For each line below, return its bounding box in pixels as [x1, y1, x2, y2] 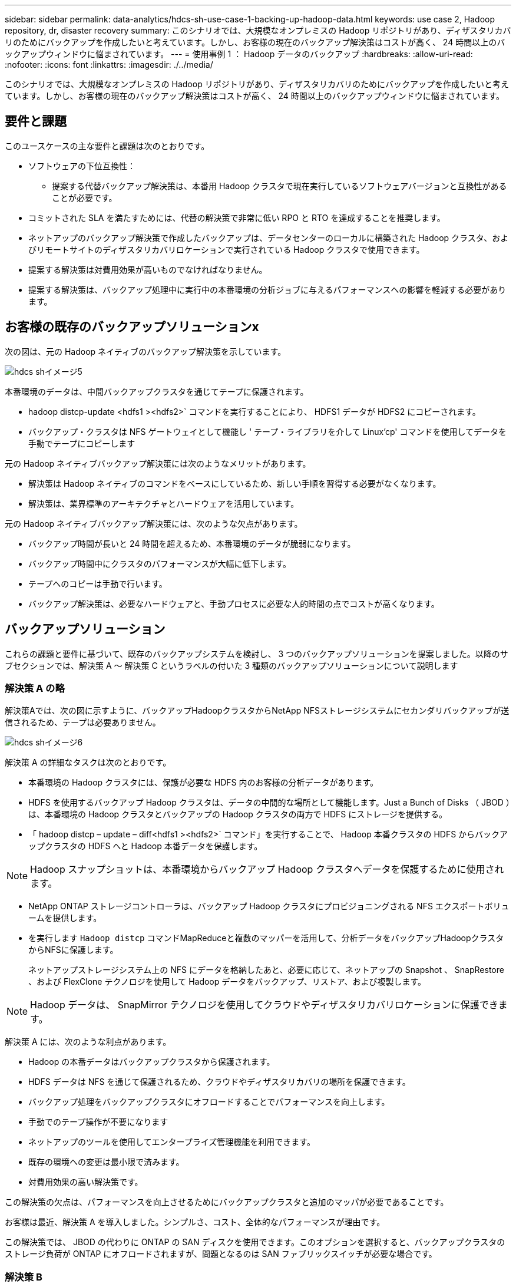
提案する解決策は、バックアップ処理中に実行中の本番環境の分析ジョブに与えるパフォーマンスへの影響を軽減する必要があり [28, 284, 507, 295]
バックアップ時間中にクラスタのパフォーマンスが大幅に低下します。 [28, 558, 292, 569]
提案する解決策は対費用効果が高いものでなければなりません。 [28, 264, 267, 275]
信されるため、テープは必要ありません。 [5, 717, 161, 728]
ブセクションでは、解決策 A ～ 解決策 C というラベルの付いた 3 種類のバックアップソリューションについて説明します [5, 660, 458, 671]
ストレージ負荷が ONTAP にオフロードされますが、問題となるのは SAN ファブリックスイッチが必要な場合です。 [5, 1249, 437, 1259]
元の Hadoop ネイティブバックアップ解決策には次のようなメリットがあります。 [5, 458, 311, 468]
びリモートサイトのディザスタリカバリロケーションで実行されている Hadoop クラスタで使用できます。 [28, 244, 425, 255]
